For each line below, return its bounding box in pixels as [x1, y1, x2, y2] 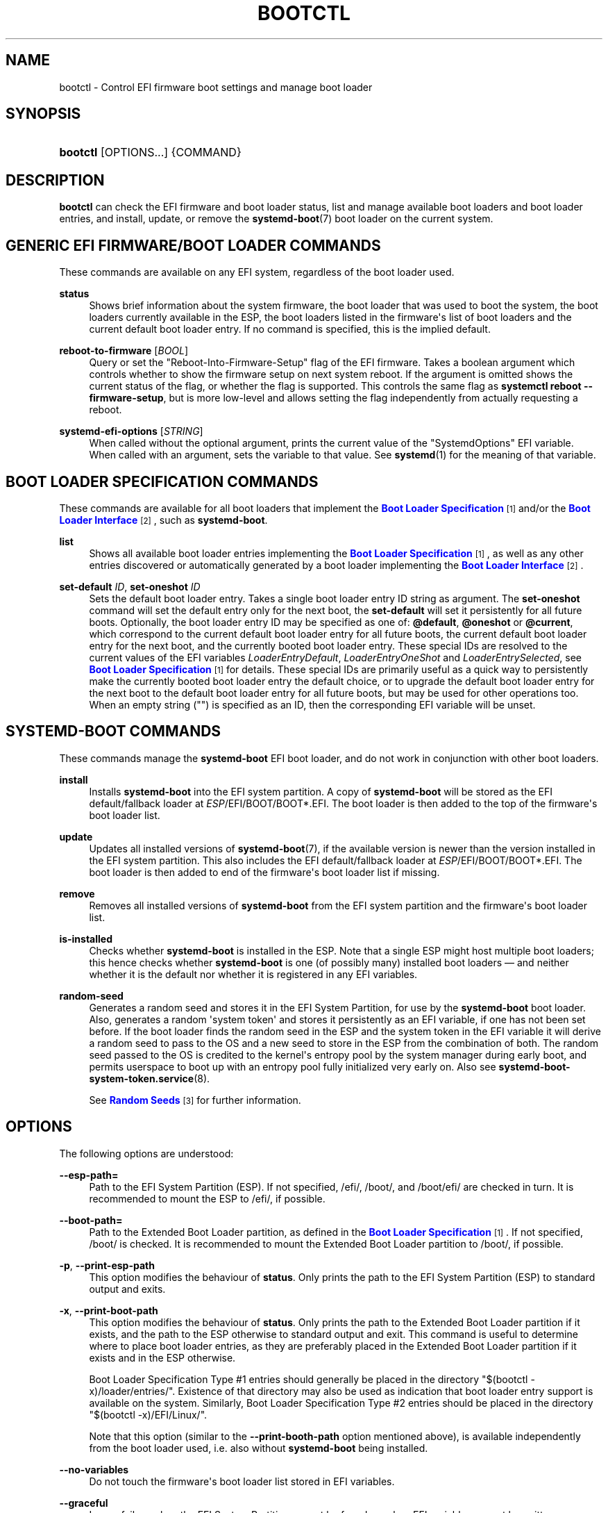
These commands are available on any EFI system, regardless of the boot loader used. [59, 266, 455, 279]
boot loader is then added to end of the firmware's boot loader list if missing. [89, 866, 440, 878]
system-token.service [89, 1072, 194, 1084]
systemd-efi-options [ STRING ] [59, 425, 203, 438]
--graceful [59, 1496, 108, 1509]
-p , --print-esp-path [59, 1259, 155, 1271]
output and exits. [89, 1282, 166, 1295]
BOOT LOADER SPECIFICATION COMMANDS [6, 472, 319, 490]
